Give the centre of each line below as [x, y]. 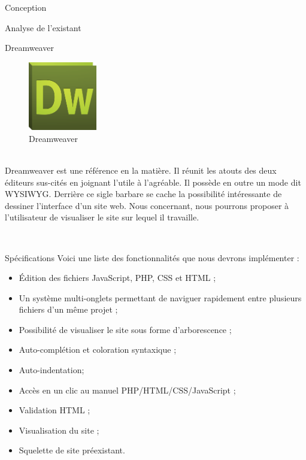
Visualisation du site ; [59, 430]
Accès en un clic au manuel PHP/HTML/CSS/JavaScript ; [127, 390]
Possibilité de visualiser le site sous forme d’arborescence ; [125, 329]
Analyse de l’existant [43, 27]
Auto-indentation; [51, 370]
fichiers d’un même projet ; [68, 309]
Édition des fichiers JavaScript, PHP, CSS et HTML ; [117, 278]
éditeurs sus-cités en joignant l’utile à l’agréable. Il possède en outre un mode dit [153, 182]
